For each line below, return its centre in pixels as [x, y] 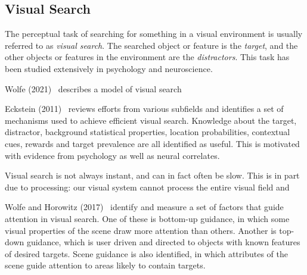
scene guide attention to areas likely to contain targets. [105, 265]
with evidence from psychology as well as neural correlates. [112, 155]
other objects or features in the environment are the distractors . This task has [147, 57]
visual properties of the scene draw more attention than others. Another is [141, 230]
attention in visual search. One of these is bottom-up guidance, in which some [147, 218]
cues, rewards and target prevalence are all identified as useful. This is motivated [152, 143]
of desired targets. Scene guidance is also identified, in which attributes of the [146, 253]
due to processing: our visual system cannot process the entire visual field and [147, 187]
